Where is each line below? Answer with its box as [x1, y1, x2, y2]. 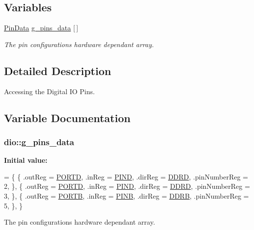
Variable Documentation [4, 110, 131, 125]
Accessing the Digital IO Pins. [4, 86, 95, 96]
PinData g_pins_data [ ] [4, 23, 79, 33]
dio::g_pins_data [4, 135, 74, 148]
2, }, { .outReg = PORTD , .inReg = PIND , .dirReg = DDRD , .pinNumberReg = [4, 181, 250, 191]
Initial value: [4, 155, 48, 165]
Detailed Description [4, 63, 112, 78]
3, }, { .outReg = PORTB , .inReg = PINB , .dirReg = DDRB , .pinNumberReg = [4, 190, 249, 201]
